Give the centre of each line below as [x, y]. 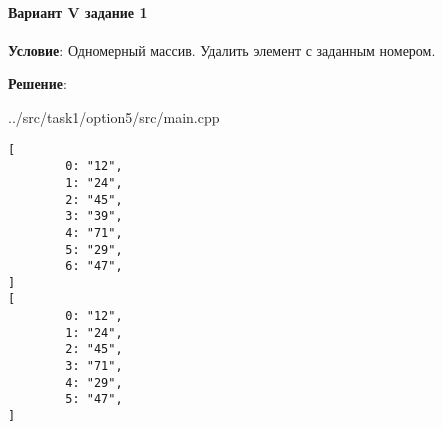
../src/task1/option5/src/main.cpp [114, 116]
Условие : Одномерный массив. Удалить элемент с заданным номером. [222, 49]
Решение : [37, 83]
